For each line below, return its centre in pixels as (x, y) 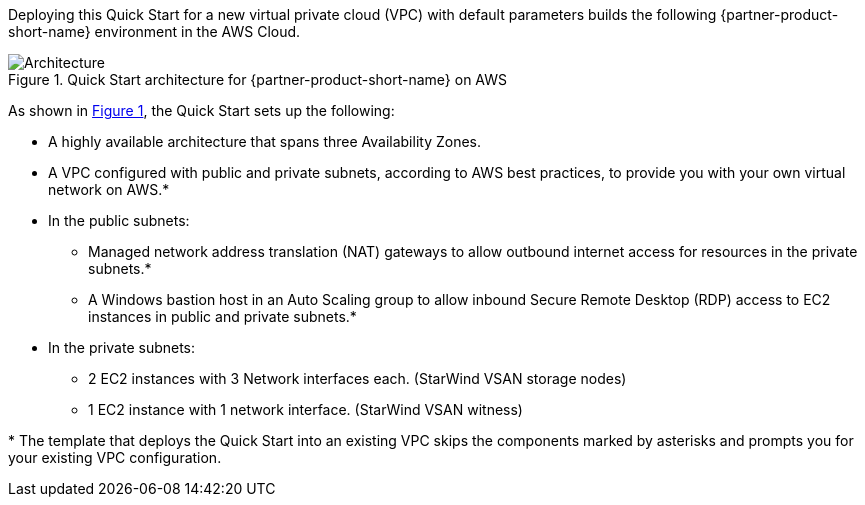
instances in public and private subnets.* (222, 316)
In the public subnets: (119, 220)
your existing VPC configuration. (115, 457)
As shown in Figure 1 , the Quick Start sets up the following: (201, 110)
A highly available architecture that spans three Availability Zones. (265, 141)
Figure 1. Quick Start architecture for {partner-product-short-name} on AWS (258, 79)
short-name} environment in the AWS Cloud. (154, 31)
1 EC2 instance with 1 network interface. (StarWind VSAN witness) (305, 409)
